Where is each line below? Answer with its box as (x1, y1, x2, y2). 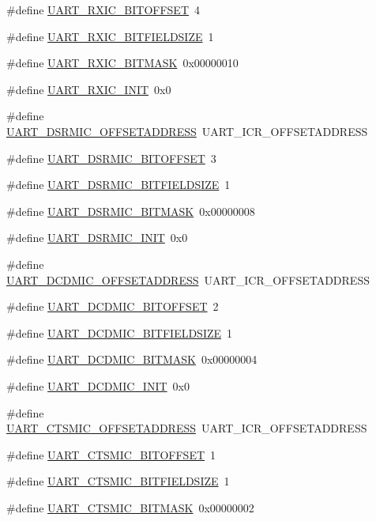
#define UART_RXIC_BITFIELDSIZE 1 (6, 28, 214, 44)
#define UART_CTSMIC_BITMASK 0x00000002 (6, 499, 254, 515)
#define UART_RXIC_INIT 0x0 (6, 81, 171, 97)
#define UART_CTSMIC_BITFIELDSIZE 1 (6, 473, 230, 489)
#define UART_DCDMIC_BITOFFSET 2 (6, 298, 219, 315)
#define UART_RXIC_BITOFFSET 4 (6, 2, 201, 17)
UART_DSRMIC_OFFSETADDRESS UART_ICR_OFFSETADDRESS (6, 123, 368, 139)
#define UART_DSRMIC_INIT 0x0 (6, 229, 188, 246)
